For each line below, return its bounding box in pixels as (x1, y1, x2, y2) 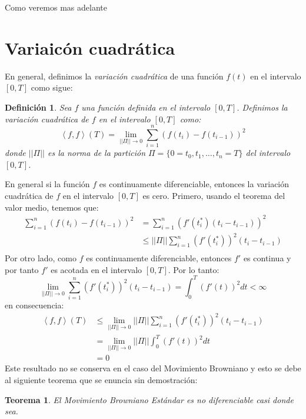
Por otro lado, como (5, 252, 76, 264)
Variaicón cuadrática (5, 35, 175, 59)
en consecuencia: (5, 299, 64, 311)
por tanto (5, 263, 39, 275)
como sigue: (31, 81, 73, 94)
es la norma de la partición (48, 147, 146, 159)
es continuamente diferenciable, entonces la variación (99, 178, 290, 190)
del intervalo (245, 147, 291, 159)
